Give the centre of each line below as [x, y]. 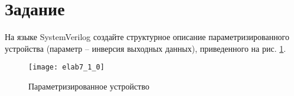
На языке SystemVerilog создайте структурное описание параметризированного [147, 37]
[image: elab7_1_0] [66, 67]
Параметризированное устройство [89, 86]
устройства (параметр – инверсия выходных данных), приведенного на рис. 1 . [146, 48]
